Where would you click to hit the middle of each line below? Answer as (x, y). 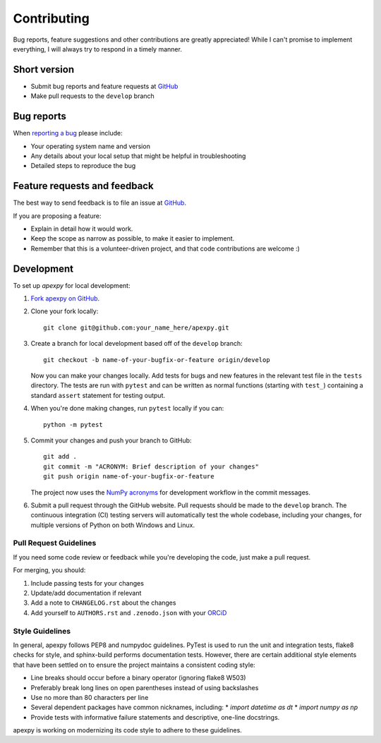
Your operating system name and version (91, 146)
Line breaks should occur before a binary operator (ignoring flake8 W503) (138, 678)
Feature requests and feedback (84, 186)
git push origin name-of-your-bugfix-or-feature (129, 477)
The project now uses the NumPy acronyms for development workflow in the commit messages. (170, 492)
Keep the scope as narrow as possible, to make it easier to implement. (133, 238)
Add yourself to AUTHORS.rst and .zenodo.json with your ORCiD (129, 612)
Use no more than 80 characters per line (90, 697)
